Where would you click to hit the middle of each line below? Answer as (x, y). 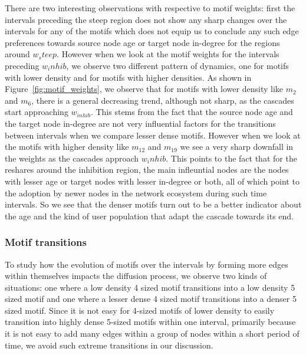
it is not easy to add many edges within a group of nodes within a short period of (152, 333)
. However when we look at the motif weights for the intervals (168, 54)
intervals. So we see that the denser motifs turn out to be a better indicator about (153, 204)
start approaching (37, 112)
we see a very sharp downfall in (237, 147)
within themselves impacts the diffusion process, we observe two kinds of (136, 276)
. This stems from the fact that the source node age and (192, 112)
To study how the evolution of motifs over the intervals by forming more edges (147, 264)
